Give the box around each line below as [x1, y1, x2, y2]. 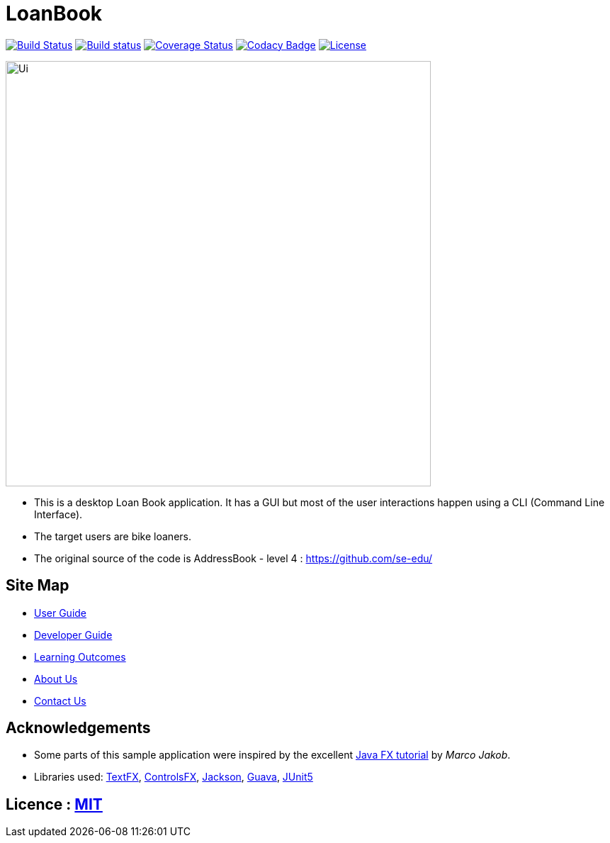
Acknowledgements [6, 719, 151, 737]
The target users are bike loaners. [34, 530, 191, 542]
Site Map [6, 576, 69, 595]
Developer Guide [34, 628, 113, 641]
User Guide [34, 606, 87, 619]
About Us [34, 672, 78, 685]
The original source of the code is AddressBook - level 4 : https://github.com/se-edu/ [34, 552, 433, 564]
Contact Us [34, 694, 86, 707]
